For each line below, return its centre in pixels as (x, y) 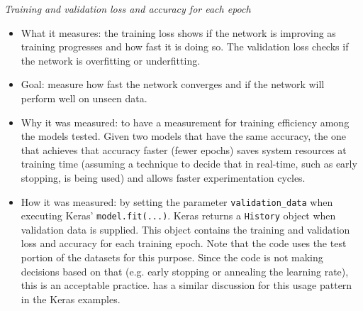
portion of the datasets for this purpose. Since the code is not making (172, 257)
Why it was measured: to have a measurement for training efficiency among (185, 122)
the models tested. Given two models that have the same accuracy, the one (183, 136)
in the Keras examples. (71, 299)
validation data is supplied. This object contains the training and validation (185, 229)
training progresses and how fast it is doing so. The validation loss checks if (185, 47)
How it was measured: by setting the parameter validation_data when (177, 201)
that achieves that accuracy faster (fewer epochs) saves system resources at (184, 149)
